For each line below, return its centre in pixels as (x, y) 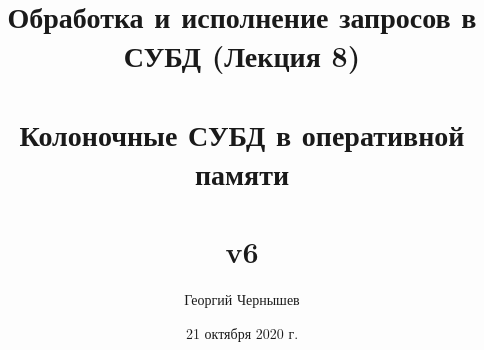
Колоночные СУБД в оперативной (242, 133)
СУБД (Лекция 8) (242, 55)
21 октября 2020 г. (242, 332)
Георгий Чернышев (242, 299)
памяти (242, 172)
